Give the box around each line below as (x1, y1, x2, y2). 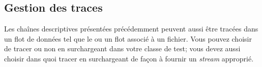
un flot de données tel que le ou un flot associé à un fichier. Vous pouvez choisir (4, 33, 252, 44)
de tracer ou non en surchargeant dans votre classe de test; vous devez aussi (4, 43, 241, 54)
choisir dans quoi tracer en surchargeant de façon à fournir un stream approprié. (4, 53, 254, 63)
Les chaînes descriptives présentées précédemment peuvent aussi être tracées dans (4, 23, 258, 34)
